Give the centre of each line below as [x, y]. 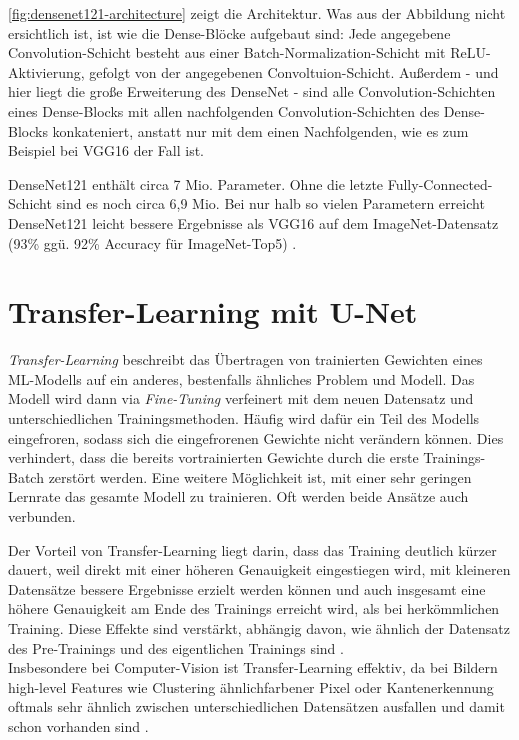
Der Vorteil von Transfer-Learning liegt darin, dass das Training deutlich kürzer [252, 549]
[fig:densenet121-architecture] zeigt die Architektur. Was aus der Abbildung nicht [257, 13]
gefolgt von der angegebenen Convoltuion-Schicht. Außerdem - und [294, 71]
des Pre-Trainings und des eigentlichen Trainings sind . [176, 647]
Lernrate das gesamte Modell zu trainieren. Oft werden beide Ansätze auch [238, 496]
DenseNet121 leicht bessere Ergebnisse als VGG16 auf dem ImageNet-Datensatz [253, 222]
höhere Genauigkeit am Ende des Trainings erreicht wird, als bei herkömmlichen [254, 608]
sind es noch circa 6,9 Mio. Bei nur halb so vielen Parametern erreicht [270, 203]
